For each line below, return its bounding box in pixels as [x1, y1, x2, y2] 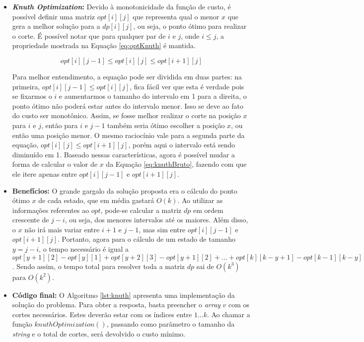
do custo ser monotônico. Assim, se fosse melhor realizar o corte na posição [12, 110, 241, 121]
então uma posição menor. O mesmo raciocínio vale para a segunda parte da [12, 130, 245, 140]
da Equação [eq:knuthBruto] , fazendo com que [106, 159, 247, 169]
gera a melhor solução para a [12, 21, 100, 31]
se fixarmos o [12, 91, 52, 101]
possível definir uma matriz [12, 11, 95, 21]
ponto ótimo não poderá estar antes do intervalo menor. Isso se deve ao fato [12, 100, 244, 111]
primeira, [12, 81, 40, 91]
